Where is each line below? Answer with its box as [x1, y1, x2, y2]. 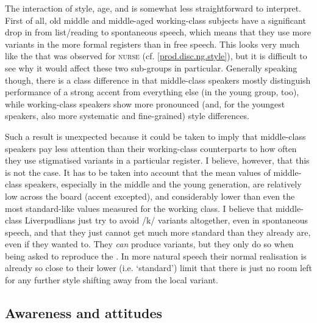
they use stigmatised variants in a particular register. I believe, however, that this [5, 154, 310, 167]
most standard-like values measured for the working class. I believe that [5, 201, 273, 214]
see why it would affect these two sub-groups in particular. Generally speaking [5, 61, 297, 74]
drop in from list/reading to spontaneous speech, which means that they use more [5, 26, 311, 38]
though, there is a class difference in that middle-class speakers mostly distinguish [5, 73, 311, 86]
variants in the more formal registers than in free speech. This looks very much [5, 37, 300, 50]
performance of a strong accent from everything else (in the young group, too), [5, 85, 299, 98]
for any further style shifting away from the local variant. [5, 274, 218, 286]
